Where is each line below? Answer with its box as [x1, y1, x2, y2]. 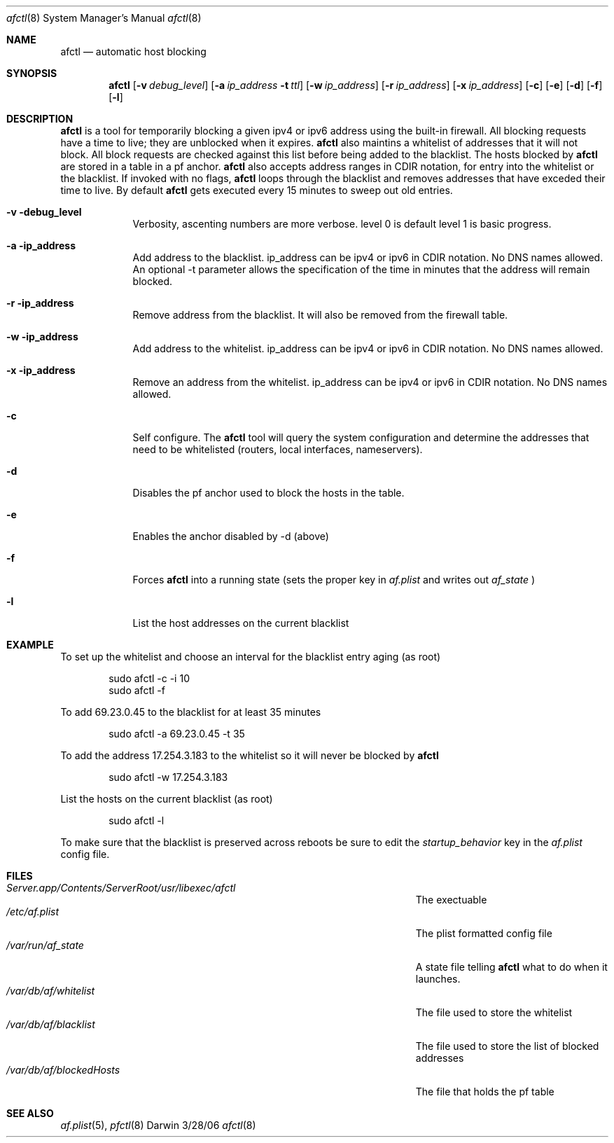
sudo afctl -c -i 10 [109, 672, 190, 684]
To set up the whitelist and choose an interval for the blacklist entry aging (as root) [60, 651, 441, 663]
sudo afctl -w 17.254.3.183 [109, 771, 228, 783]
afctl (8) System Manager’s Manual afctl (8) [6, 12, 202, 24]
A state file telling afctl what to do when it [415, 961, 608, 973]
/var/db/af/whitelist [6, 985, 95, 997]
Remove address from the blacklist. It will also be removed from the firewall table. [132, 309, 508, 321]
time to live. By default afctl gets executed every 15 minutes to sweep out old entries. [60, 184, 453, 196]
